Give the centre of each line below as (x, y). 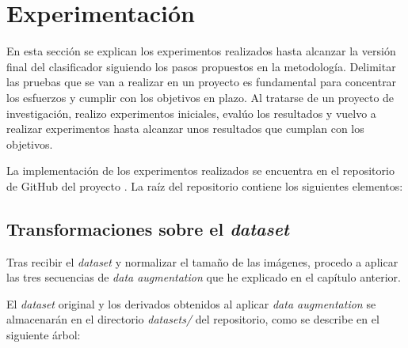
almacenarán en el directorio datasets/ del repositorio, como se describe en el (193, 319)
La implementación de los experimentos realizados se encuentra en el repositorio (200, 170)
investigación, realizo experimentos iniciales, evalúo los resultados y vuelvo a (191, 113)
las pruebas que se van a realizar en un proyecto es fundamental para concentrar (202, 82)
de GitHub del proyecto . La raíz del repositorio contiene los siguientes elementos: (205, 185)
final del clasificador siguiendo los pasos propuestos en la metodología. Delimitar (201, 66)
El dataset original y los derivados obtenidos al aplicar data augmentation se (191, 303)
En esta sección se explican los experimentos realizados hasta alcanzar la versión (201, 51)
